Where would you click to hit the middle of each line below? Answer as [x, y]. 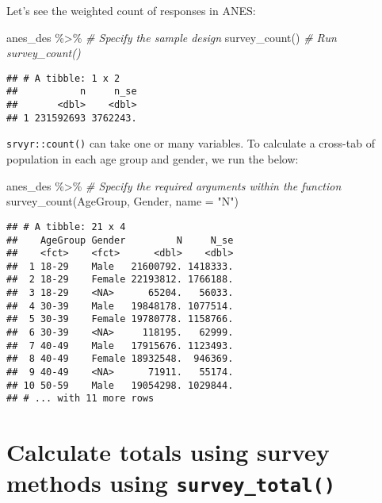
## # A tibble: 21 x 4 [66, 227]
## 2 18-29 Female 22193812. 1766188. [120, 280]
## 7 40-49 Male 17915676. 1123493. [120, 346]
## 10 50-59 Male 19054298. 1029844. [120, 385]
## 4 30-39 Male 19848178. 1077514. [120, 306]
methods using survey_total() [171, 483]
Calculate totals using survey [168, 452]
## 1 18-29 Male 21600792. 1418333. [120, 266]
